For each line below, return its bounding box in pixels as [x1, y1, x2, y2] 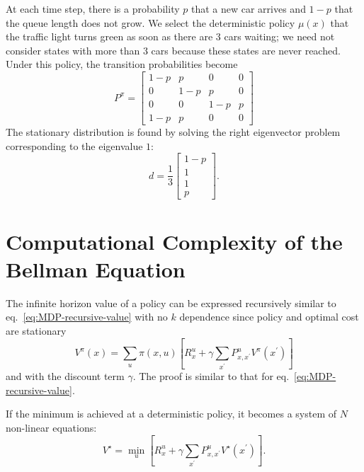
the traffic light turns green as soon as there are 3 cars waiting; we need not [6, 29, 335, 44]
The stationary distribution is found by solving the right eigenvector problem [6, 125, 341, 139]
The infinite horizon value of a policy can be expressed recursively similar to [6, 295, 336, 310]
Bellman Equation [6, 254, 186, 283]
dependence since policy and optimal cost [179, 309, 359, 324]
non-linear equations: [6, 420, 97, 435]
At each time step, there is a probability [6, 1, 180, 16]
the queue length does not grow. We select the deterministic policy [6, 15, 295, 30]
